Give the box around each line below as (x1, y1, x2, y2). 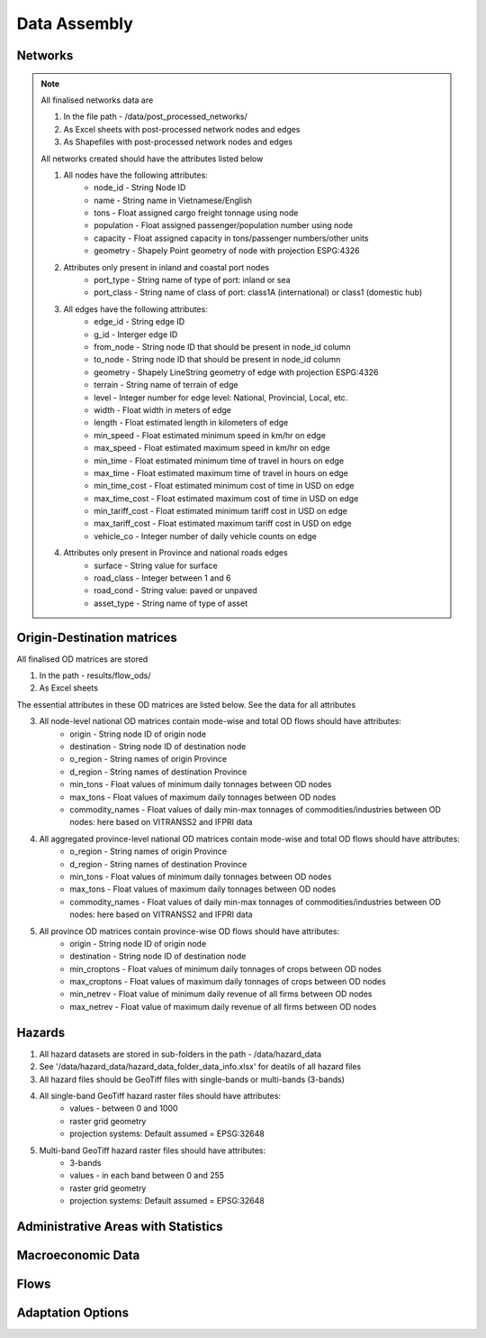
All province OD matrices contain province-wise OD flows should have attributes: (39, 925, 340, 937)
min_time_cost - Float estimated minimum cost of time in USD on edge (94, 481, 355, 491)
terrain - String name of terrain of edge (94, 380, 238, 390)
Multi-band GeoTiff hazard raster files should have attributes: (39, 1145, 266, 1156)
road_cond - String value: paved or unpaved (94, 585, 258, 596)
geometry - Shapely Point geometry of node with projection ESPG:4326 (94, 245, 360, 256)
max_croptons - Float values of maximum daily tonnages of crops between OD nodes (69, 976, 386, 987)
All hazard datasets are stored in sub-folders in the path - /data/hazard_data (39, 1049, 322, 1059)
